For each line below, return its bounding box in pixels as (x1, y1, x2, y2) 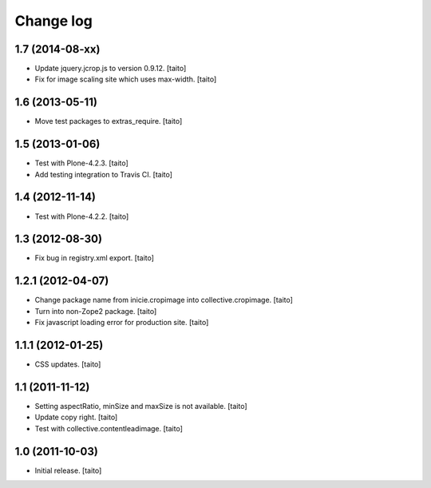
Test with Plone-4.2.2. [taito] (34, 212, 129, 221)
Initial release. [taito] (34, 466, 102, 475)
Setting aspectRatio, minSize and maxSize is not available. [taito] (34, 401, 247, 411)
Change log (14, 12, 93, 30)
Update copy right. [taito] (34, 412, 118, 423)
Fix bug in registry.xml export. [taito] (34, 253, 155, 263)
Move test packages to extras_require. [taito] (34, 117, 183, 126)
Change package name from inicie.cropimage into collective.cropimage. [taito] (34, 296, 293, 305)
